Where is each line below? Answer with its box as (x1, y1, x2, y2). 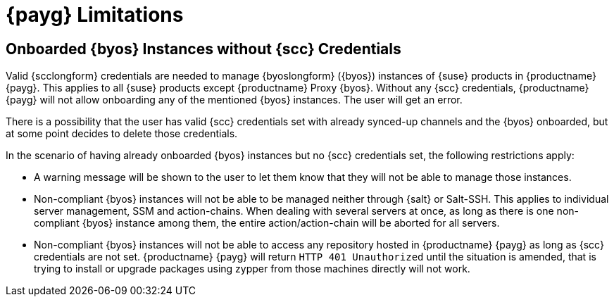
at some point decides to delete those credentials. (6, 127, 238, 140)
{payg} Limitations (6, 3, 184, 27)
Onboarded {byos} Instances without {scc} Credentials (6, 39, 401, 58)
